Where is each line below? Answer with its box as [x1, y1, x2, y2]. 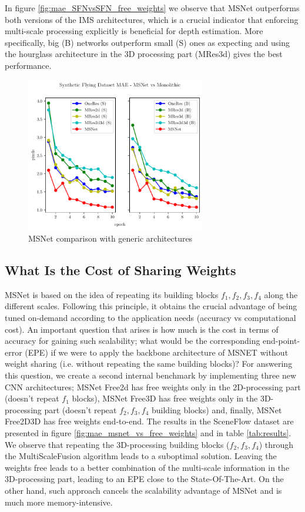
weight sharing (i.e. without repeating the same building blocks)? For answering [5, 357, 293, 370]
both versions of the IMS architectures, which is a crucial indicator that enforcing [5, 13, 299, 25]
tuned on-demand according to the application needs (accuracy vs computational [5, 312, 296, 324]
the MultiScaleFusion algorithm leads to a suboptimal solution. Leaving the [5, 450, 277, 462]
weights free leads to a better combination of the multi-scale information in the [5, 461, 290, 473]
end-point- [263, 334, 300, 347]
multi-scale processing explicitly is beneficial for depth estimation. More [5, 25, 263, 37]
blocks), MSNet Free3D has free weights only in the [72, 392, 258, 404]
